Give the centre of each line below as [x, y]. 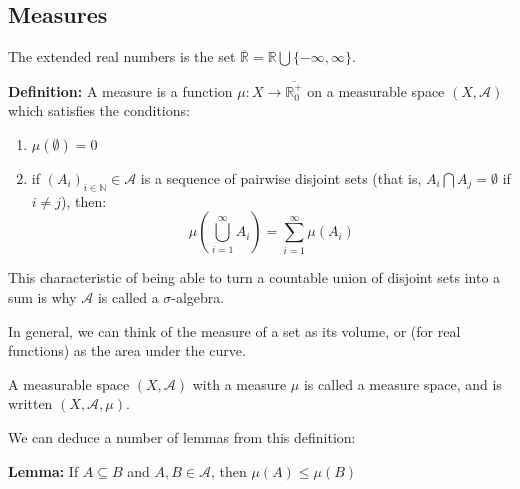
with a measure [239, 383]
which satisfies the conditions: [99, 110]
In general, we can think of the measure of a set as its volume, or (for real [234, 330]
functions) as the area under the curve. [127, 350]
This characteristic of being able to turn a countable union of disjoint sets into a [254, 277]
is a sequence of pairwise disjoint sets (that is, [281, 178]
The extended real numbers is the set [122, 56]
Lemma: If [43, 470]
